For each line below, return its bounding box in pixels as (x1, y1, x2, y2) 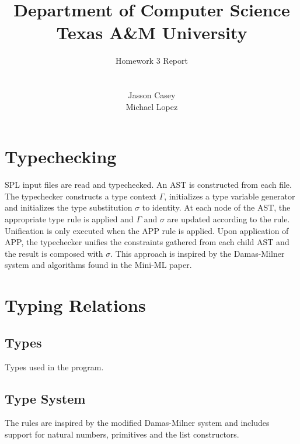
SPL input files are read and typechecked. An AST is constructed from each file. (5, 178, 292, 191)
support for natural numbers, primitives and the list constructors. (5, 428, 239, 440)
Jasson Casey (128, 89, 176, 101)
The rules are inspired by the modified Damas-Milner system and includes (5, 417, 270, 429)
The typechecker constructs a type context (5, 190, 156, 202)
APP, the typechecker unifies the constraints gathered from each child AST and (5, 236, 289, 248)
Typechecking (5, 144, 117, 168)
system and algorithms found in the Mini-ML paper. (5, 259, 192, 271)
